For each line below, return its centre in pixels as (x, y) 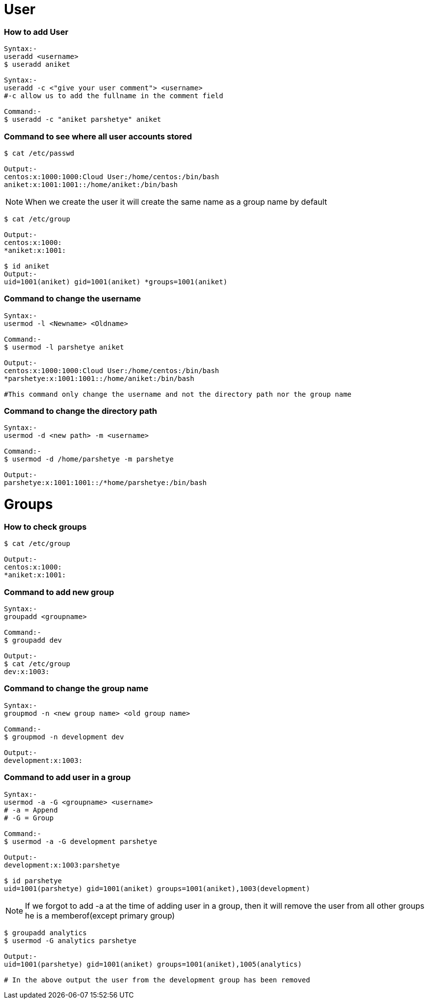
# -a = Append (31, 810)
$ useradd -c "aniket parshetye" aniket (83, 120)
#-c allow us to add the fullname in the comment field (114, 96)
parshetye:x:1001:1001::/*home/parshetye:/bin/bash (106, 483)
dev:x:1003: (27, 672)
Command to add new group (59, 592)
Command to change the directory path (80, 411)
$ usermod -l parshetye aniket (64, 347)
